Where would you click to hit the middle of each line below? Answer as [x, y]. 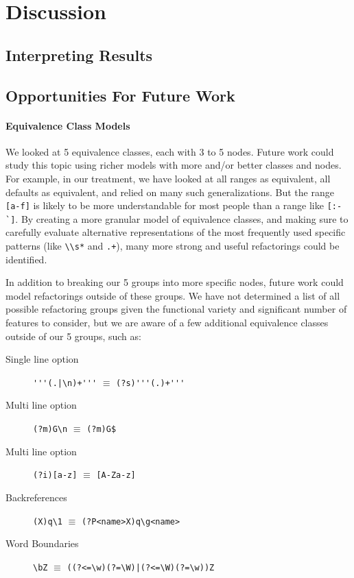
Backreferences [36, 497]
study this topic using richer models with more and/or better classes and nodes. [174, 165]
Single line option [42, 359]
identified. [26, 259]
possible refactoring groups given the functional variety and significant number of [176, 309]
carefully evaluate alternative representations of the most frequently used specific [176, 232]
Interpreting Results [79, 55]
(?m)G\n [50, 430]
